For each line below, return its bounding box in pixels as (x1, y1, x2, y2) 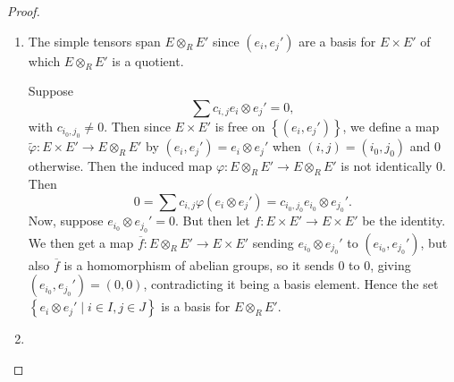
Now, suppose (28, 211, 104, 230)
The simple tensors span (28, 31, 161, 50)
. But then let (174, 211, 250, 230)
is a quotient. (112, 51, 184, 70)
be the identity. (362, 211, 446, 230)
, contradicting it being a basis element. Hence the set (143, 275, 439, 293)
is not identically (340, 157, 433, 175)
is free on (214, 116, 265, 135)
